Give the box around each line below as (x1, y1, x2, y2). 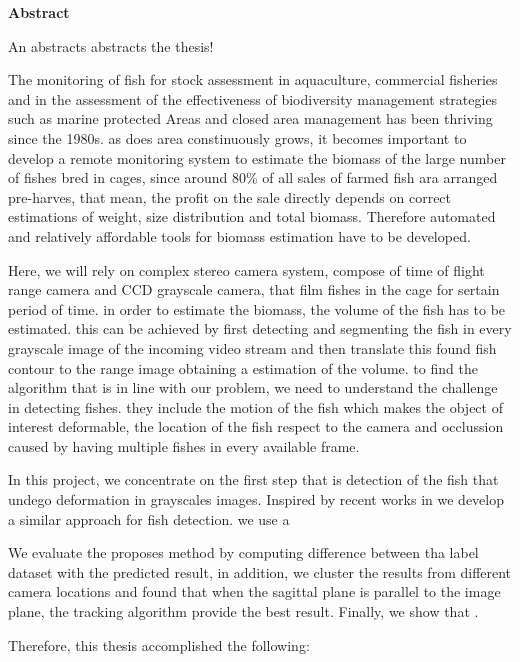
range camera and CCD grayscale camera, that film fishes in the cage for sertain (8, 279, 500, 300)
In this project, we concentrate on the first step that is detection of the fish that (8, 469, 499, 490)
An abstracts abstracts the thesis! (8, 35, 214, 56)
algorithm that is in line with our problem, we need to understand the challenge (8, 377, 498, 398)
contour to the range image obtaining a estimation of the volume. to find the (8, 357, 478, 378)
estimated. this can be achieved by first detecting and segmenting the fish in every (8, 318, 512, 339)
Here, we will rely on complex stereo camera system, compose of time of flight (8, 259, 485, 280)
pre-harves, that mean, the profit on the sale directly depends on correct (8, 186, 452, 207)
